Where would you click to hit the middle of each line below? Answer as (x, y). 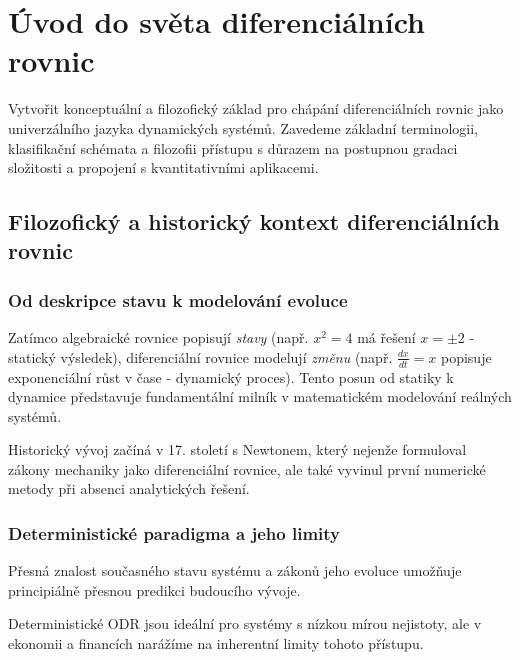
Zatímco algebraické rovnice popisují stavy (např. (158, 337)
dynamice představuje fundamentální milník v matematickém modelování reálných (260, 396)
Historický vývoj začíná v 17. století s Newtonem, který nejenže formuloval (237, 449)
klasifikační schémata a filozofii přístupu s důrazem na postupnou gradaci (233, 147)
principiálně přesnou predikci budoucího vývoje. (154, 589)
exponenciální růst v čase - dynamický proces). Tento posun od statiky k (231, 376)
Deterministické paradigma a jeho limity (174, 532)
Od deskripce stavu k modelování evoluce (178, 299)
